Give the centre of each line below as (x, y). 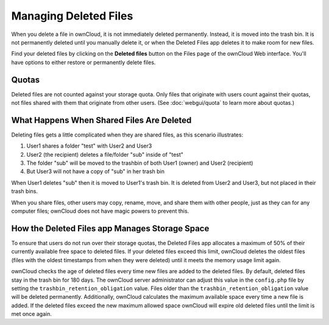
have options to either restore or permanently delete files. (83, 62)
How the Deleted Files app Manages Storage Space (110, 228)
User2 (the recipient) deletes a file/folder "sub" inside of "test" (105, 154)
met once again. (31, 314)
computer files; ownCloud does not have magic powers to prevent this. (100, 211)
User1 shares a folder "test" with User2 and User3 (89, 146)
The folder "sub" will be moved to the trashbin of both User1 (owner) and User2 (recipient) (140, 163)
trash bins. (24, 191)
